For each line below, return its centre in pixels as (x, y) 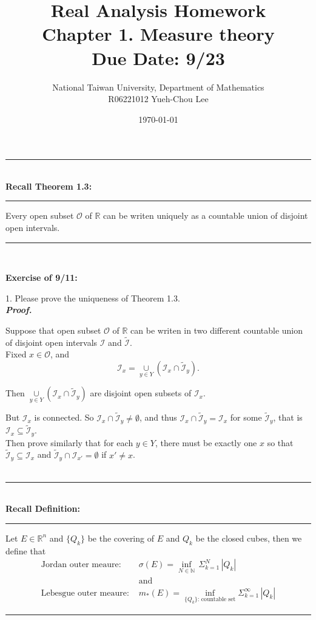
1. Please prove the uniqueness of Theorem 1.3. (93, 298)
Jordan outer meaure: (81, 565)
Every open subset (40, 215)
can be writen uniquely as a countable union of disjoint (206, 215)
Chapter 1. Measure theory (158, 34)
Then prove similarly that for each (69, 442)
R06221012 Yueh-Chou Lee (158, 99)
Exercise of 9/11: (42, 277)
